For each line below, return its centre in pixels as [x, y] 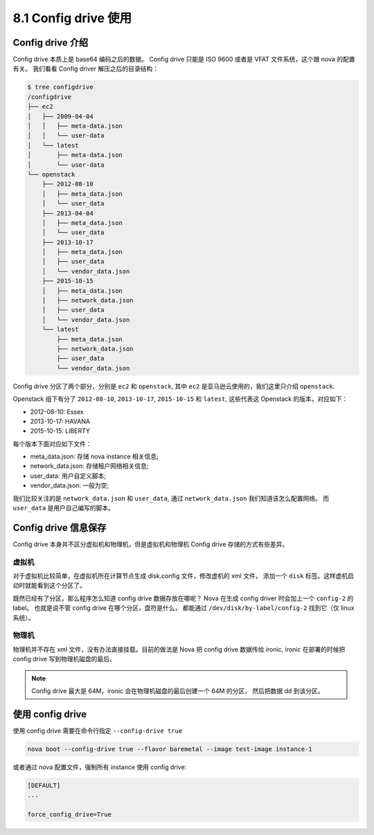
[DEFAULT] [44, 785]
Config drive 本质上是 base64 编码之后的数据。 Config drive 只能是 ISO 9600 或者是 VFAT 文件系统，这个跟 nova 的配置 [184, 60]
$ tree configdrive [60, 87]
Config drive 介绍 [51, 43]
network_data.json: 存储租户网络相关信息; [89, 466]
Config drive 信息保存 [60, 527]
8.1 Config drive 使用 [72, 18]
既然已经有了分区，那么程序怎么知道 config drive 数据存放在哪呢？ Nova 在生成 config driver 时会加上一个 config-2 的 [183, 598]
